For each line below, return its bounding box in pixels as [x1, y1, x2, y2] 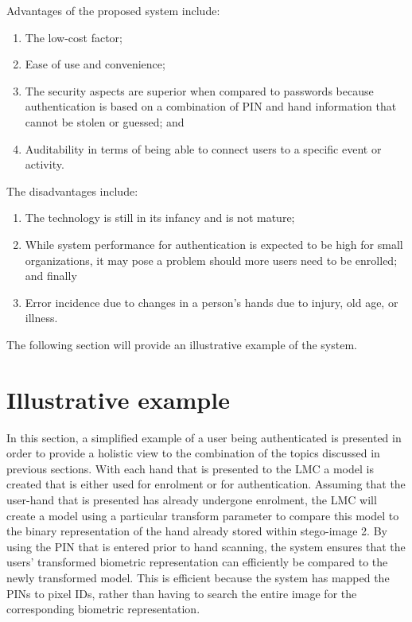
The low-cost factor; [25, 29, 123, 45]
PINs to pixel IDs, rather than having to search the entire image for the [6, 585, 357, 601]
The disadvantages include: [6, 182, 138, 199]
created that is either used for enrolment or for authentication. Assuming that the [6, 476, 406, 492]
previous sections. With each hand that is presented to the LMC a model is [6, 460, 374, 476]
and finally [25, 267, 77, 284]
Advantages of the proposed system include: [6, 2, 220, 18]
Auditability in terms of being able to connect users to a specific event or [25, 140, 382, 157]
